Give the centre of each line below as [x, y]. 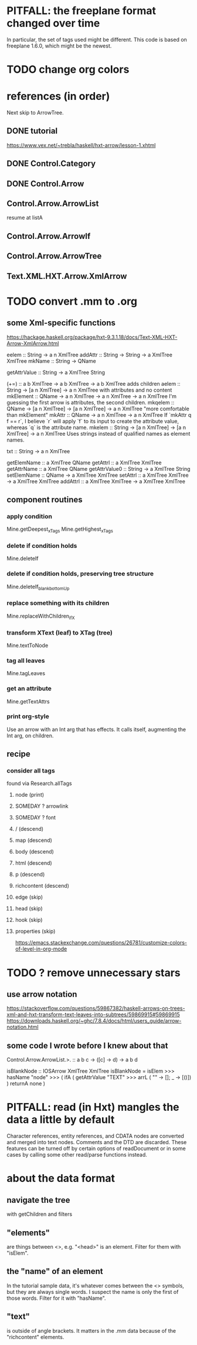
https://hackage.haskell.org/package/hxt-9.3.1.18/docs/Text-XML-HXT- [92, 337]
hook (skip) [29, 920]
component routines [45, 500]
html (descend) [33, 863]
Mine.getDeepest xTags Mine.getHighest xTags [60, 530]
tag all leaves [26, 660]
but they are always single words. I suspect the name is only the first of [93, 1292]
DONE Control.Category [51, 164]
